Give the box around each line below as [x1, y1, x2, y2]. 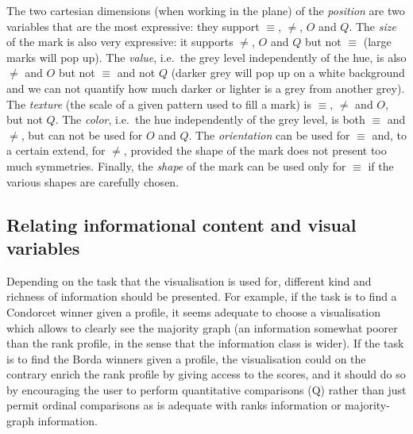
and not [117, 64, 156, 81]
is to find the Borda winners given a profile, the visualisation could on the [6, 350, 366, 367]
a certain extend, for [6, 142, 106, 159]
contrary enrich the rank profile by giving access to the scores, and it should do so [6, 366, 406, 382]
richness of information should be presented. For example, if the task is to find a [6, 288, 397, 305]
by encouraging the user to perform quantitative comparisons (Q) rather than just [6, 381, 407, 398]
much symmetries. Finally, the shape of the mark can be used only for [6, 157, 346, 174]
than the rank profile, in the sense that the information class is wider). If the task [6, 335, 404, 351]
